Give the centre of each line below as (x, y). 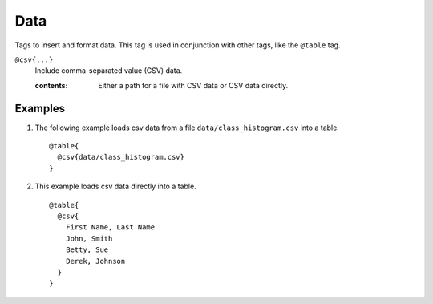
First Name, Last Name (110, 227)
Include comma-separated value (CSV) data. (109, 71)
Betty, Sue (87, 250)
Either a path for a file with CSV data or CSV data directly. (193, 85)
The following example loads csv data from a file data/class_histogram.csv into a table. (187, 128)
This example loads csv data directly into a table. (115, 186)
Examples (40, 108)
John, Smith (89, 238)
